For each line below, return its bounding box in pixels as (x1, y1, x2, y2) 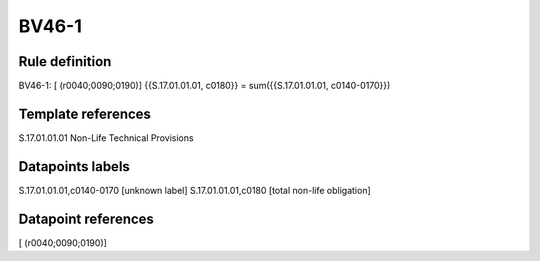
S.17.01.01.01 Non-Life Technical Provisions (18, 131, 194, 144)
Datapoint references (18, 210, 155, 227)
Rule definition (18, 53, 112, 70)
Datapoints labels (18, 158, 130, 175)
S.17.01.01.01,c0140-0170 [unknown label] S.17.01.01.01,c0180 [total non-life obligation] (18, 184, 372, 196)
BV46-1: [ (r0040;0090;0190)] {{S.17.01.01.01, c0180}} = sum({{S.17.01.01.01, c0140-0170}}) (18, 80, 391, 92)
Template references (18, 105, 152, 122)
